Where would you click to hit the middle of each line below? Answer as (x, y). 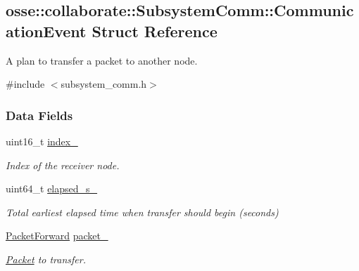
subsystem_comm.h (104, 84)
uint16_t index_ (42, 141)
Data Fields (39, 115)
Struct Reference (155, 31)
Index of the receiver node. (63, 165)
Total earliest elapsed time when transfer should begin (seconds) (142, 212)
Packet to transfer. (46, 259)
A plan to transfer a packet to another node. (102, 60)
